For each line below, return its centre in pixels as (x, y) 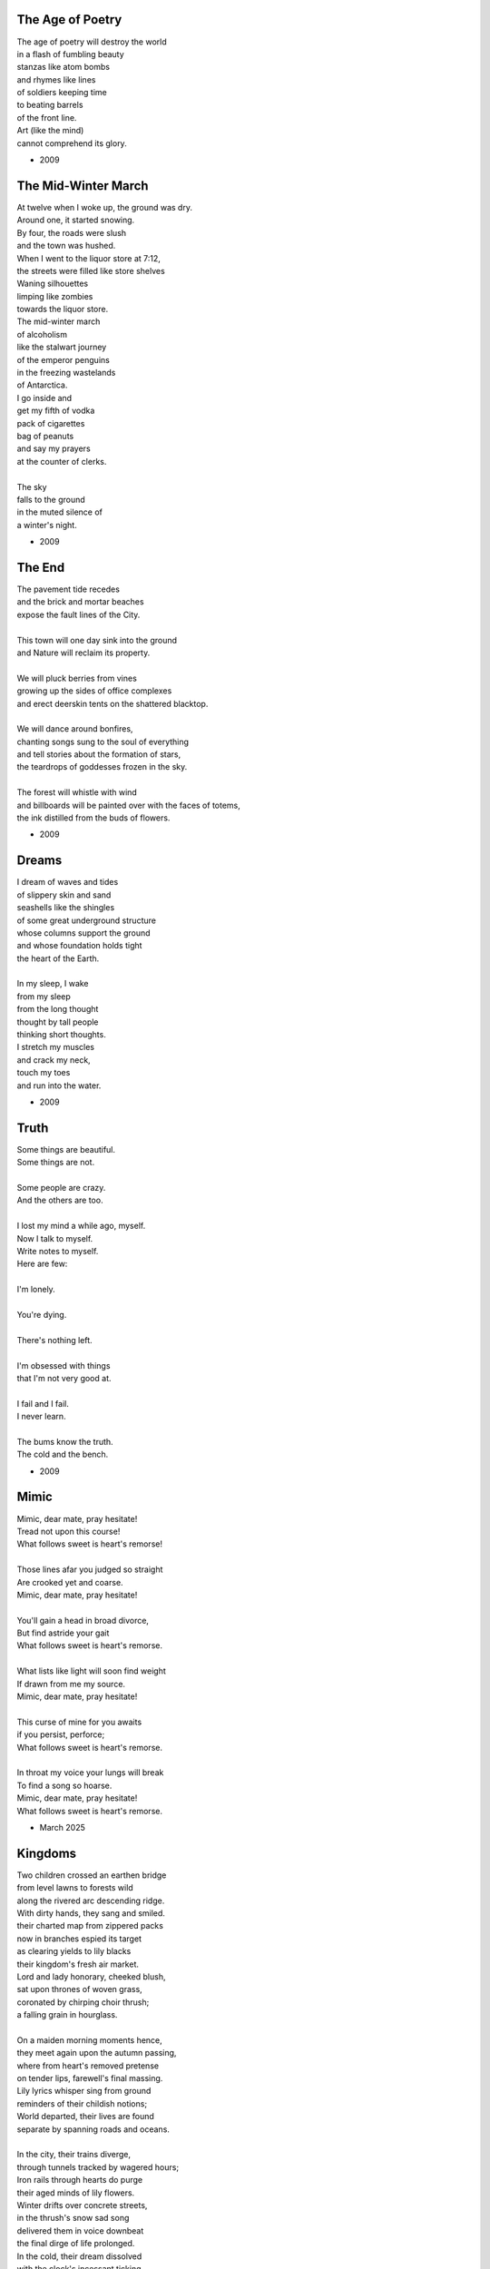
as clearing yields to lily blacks (74, 1951)
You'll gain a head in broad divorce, (83, 1620)
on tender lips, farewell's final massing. (90, 2078)
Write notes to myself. (58, 1251)
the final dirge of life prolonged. (76, 2244)
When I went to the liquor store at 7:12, (88, 258)
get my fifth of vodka (56, 411)
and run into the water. (59, 1085)
